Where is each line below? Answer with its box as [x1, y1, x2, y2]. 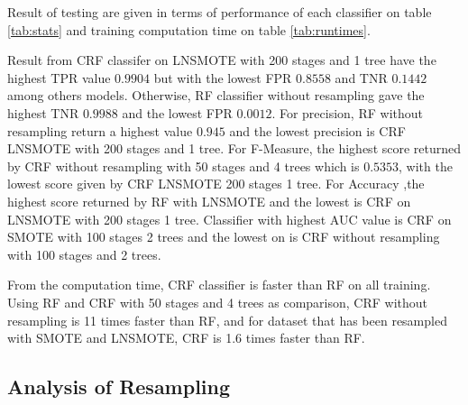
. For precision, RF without [271, 103, 423, 122]
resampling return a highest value [7, 121, 193, 140]
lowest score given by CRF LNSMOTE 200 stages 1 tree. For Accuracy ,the [7, 174, 425, 193]
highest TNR [7, 103, 79, 122]
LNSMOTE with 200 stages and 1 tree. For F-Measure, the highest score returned [7, 139, 462, 158]
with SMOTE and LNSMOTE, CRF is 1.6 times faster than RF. [7, 328, 365, 347]
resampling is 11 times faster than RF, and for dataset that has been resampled [7, 310, 447, 329]
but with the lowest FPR [153, 68, 292, 87]
